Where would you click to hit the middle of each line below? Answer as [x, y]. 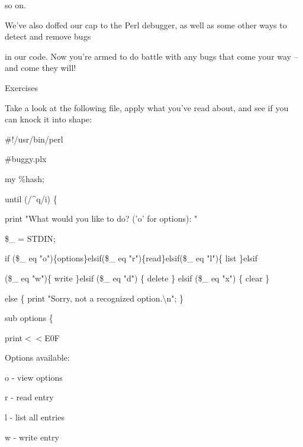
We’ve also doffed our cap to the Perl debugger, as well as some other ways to [146, 25]
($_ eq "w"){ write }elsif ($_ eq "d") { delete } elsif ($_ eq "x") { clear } [137, 278]
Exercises [21, 87]
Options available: [37, 357]
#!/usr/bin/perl [34, 139]
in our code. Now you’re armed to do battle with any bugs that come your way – [151, 56]
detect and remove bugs [48, 36]
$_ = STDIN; [30, 238]
